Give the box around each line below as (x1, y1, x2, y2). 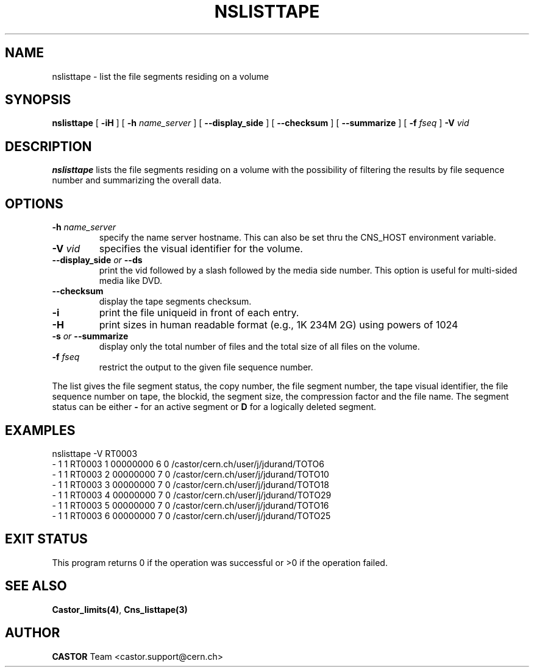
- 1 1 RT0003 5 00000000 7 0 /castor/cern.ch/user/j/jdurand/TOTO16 (52, 500, 329, 511)
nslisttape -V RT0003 (52, 448, 138, 459)
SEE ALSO (5, 578, 67, 594)
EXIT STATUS (5, 531, 88, 547)
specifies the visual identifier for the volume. (99, 242, 303, 255)
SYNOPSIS (5, 92, 71, 108)
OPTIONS (5, 196, 63, 211)
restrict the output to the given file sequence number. (99, 362, 313, 373)
